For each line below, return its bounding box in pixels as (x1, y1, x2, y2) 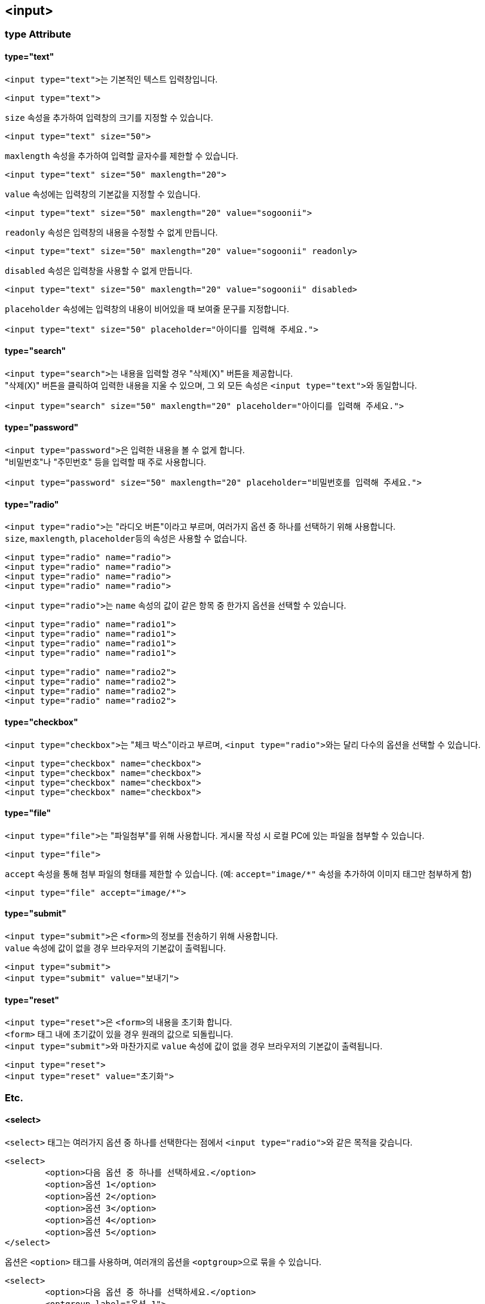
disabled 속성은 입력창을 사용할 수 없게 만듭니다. (5, 265, 193, 276)
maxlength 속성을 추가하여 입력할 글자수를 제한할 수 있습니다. (5, 150, 238, 161)
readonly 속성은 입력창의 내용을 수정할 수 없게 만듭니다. (5, 227, 218, 237)
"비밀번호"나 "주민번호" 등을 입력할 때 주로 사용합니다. (5, 457, 207, 468)
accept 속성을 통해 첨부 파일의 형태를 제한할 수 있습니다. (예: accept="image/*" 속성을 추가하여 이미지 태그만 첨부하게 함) (5, 868, 472, 879)
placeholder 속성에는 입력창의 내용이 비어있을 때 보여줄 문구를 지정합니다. (5, 303, 290, 314)
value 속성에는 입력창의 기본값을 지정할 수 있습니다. (5, 188, 201, 199)
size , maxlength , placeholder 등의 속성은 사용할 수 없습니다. (5, 533, 247, 544)
